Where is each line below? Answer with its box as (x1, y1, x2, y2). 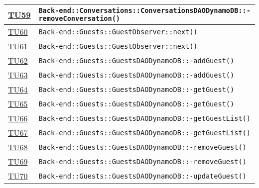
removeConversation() (38, 14, 121, 22)
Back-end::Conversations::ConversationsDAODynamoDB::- (38, 6, 251, 14)
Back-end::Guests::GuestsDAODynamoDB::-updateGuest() (38, 172, 247, 180)
